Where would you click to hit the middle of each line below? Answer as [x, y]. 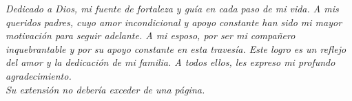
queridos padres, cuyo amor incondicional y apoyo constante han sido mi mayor [174, 22]
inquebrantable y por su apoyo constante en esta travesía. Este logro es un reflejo [176, 48]
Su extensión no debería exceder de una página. [105, 89]
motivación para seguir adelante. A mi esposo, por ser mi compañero [151, 35]
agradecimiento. [39, 75]
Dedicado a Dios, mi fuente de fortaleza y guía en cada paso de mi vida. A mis [172, 8]
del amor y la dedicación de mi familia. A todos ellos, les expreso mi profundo [170, 62]
